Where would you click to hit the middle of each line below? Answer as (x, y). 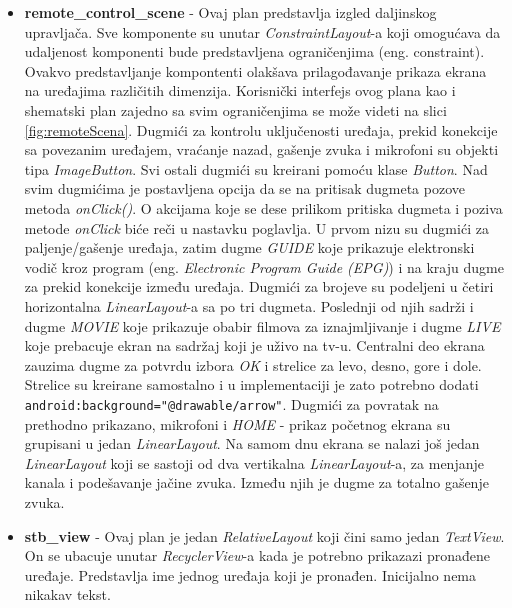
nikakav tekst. (67, 594)
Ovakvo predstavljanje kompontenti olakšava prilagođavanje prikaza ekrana (255, 70)
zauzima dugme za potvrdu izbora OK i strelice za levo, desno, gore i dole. (253, 364)
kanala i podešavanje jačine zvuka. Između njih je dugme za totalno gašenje (256, 482)
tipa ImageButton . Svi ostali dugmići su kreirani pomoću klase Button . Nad (256, 168)
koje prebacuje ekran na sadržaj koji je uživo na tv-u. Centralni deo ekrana (254, 345)
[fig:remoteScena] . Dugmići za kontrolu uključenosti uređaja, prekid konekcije (261, 129)
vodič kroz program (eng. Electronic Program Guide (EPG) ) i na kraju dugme (264, 266)
